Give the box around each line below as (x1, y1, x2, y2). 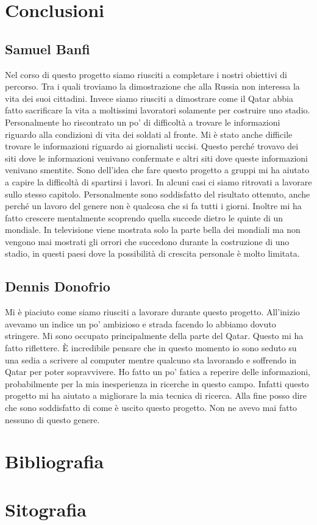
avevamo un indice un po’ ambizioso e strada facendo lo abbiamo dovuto (5, 317, 276, 330)
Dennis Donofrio (5, 277, 110, 296)
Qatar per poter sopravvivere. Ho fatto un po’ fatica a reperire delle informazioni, (5, 365, 310, 378)
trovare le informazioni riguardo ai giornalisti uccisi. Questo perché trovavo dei (5, 140, 299, 152)
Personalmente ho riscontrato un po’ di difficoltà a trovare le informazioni (5, 115, 280, 128)
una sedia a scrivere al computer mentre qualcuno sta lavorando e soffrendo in (5, 353, 297, 366)
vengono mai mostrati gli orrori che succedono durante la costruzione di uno (5, 235, 290, 248)
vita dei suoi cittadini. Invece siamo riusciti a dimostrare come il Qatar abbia (5, 91, 293, 104)
